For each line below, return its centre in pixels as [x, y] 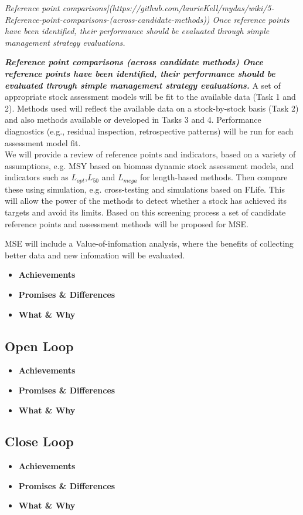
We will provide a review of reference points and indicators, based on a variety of [150, 154]
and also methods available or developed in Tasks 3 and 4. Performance [133, 120]
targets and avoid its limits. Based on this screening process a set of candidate [145, 212]
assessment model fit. [43, 142]
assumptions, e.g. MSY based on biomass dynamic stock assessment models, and [149, 165]
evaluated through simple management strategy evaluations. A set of [143, 85]
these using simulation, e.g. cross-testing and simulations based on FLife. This [145, 189]
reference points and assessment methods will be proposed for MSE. [127, 223]
